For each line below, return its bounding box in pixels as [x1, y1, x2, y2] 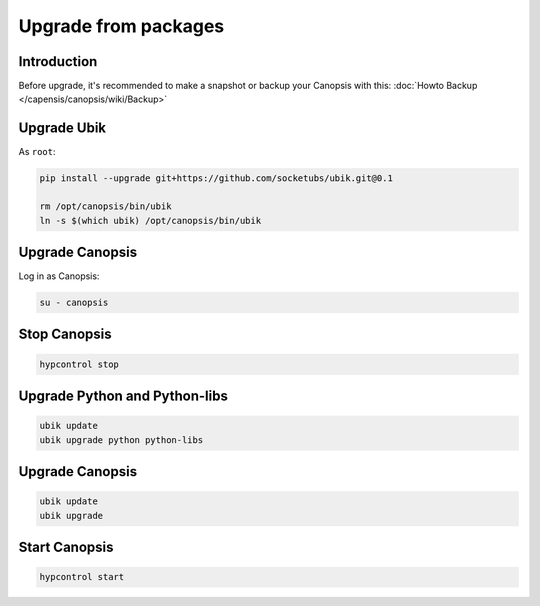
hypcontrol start [39, 571, 125, 583]
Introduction [18, 53, 98, 70]
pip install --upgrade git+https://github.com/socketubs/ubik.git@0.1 [39, 173, 394, 184]
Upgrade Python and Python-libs [18, 388, 229, 404]
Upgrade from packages [18, 15, 225, 37]
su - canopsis [39, 297, 109, 308]
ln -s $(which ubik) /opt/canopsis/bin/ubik [39, 215, 262, 226]
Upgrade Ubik [18, 120, 107, 137]
